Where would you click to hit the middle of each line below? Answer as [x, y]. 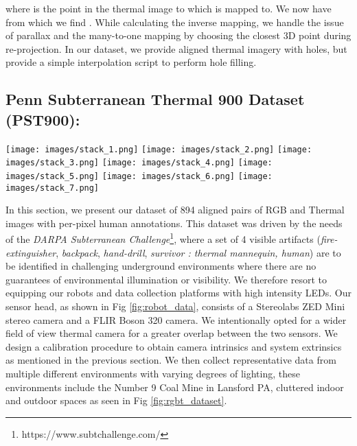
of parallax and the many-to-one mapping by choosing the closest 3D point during [178, 35]
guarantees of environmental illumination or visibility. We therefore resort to [166, 279]
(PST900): [43, 119]
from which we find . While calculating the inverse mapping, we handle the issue [175, 22]
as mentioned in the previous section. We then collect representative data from [171, 360]
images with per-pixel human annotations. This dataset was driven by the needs [174, 223]
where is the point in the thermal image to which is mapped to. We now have [169, 8]
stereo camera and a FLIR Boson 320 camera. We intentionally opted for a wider [176, 319]
